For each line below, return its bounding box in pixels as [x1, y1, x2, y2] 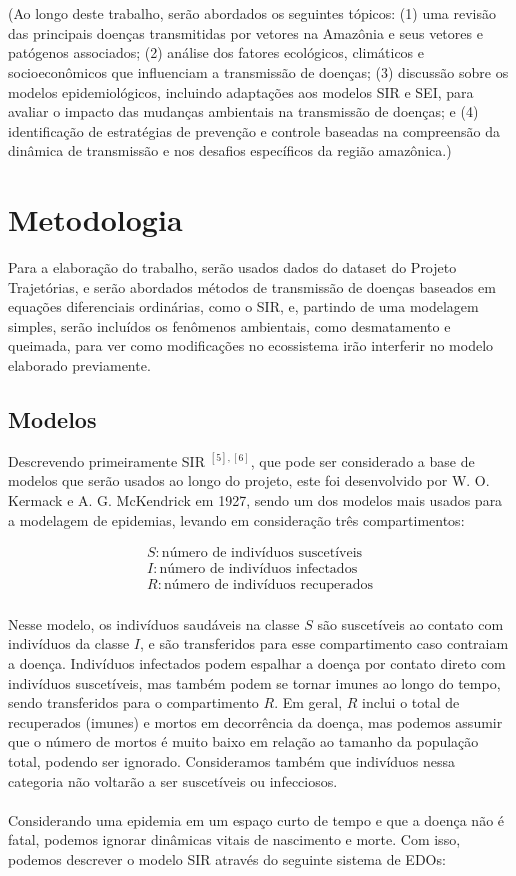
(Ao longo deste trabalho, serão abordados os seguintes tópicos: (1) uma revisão [8, 3, 497, 24]
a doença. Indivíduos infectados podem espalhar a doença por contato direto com [8, 653, 506, 674]
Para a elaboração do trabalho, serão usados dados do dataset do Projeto [8, 257, 457, 278]
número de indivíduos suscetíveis [161, 546, 363, 561]
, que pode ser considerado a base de [250, 450, 475, 471]
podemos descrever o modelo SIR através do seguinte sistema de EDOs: [8, 849, 446, 870]
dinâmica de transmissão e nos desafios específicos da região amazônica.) [8, 140, 452, 161]
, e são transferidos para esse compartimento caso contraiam [140, 633, 509, 654]
